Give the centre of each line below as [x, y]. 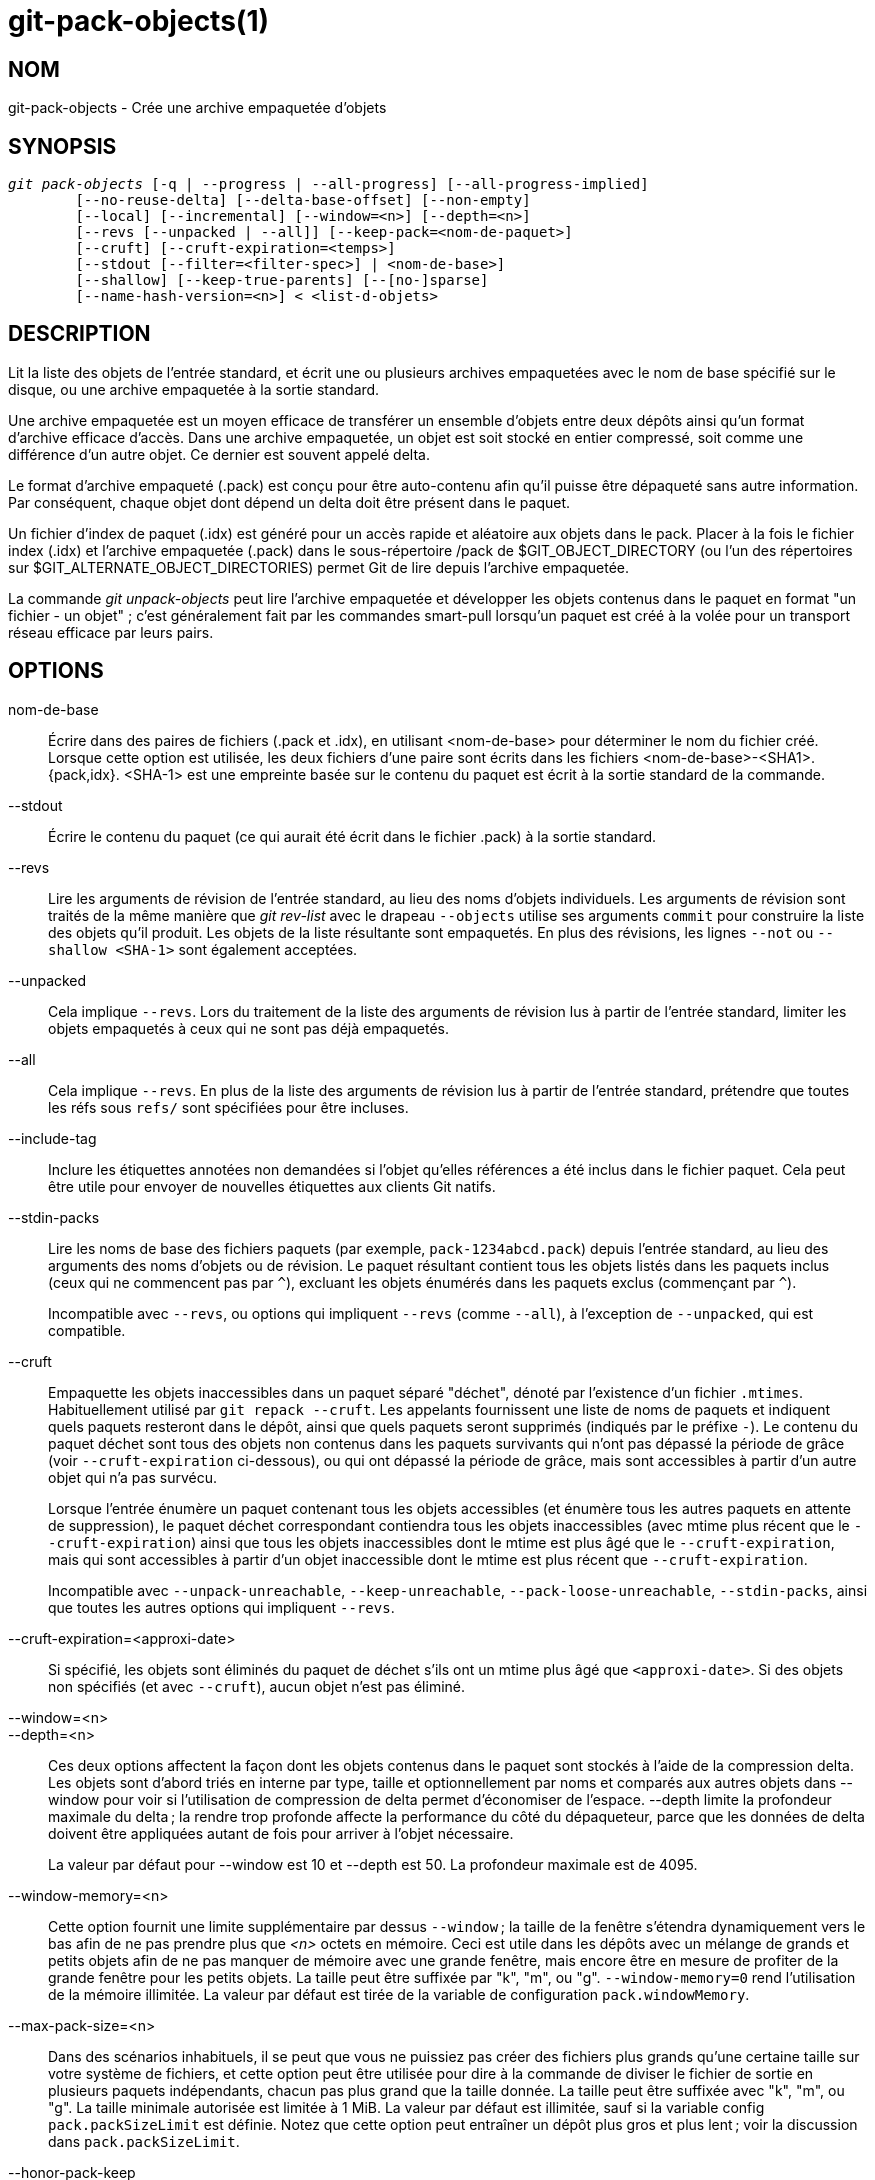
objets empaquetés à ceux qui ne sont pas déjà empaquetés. [249, 1028]
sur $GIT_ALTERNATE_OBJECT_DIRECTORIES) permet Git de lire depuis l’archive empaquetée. [319, 567]
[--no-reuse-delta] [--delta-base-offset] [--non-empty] [303, 200]
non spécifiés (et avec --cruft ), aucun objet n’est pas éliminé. [256, 1686]
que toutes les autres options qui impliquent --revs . [221, 1607]
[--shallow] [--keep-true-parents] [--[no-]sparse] [282, 280]
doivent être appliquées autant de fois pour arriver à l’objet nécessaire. [281, 1833]
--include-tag [52, 1138]
